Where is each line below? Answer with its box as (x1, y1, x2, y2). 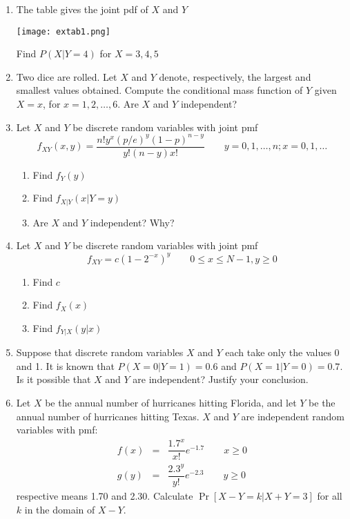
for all (317, 488, 342, 502)
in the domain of (24, 502, 95, 516)
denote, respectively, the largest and (159, 69, 311, 84)
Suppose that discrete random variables (16, 345, 184, 360)
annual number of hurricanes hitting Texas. (16, 409, 200, 423)
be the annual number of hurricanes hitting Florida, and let (45, 395, 297, 409)
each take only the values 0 (225, 345, 340, 360)
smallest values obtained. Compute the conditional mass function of (16, 83, 303, 97)
